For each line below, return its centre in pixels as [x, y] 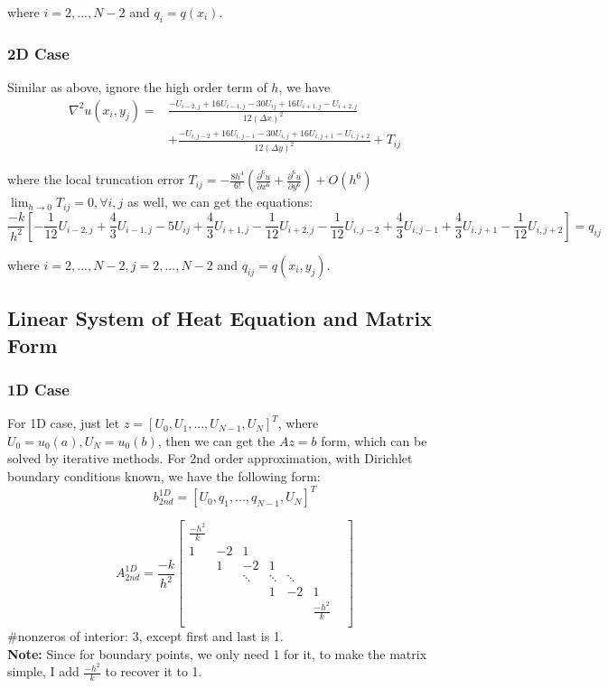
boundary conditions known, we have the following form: [164, 476]
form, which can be [374, 440]
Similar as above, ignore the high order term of [137, 87]
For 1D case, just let [64, 423]
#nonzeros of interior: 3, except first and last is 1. [145, 636]
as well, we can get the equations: [220, 202]
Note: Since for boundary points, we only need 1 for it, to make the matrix [217, 653]
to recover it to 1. [154, 671]
